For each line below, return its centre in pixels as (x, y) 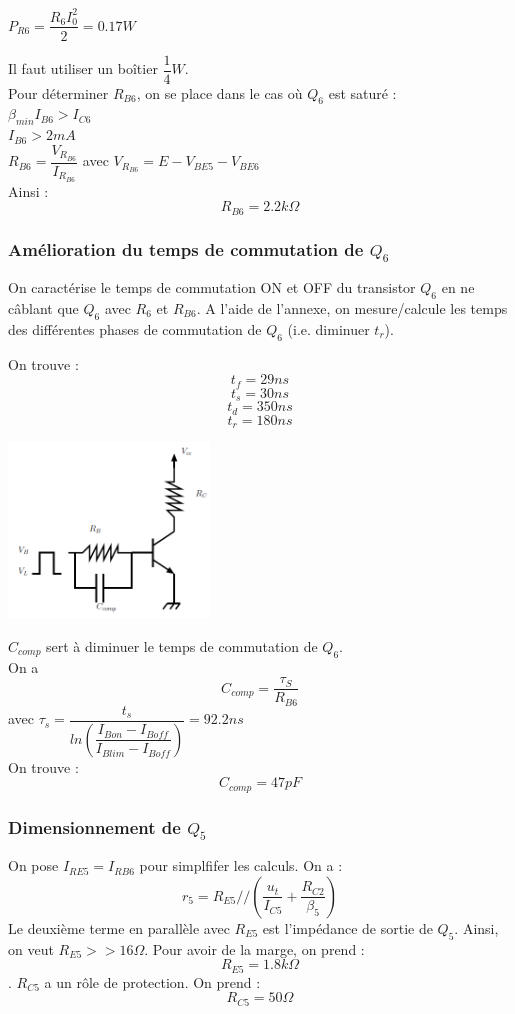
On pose (33, 865)
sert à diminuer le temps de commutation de (182, 645)
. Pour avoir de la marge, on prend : (254, 948)
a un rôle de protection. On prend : (152, 981)
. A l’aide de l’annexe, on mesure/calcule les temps (352, 307)
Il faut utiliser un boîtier (83, 68)
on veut (31, 948)
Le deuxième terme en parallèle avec (119, 927)
